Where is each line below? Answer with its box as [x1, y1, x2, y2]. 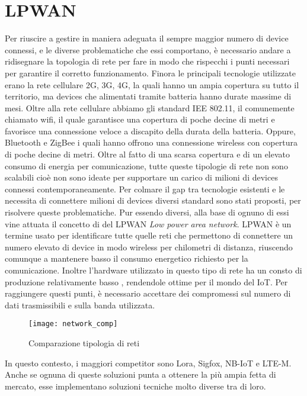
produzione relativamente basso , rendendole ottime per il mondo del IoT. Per [5, 275, 288, 288]
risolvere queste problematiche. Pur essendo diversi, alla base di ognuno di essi [5, 206, 289, 218]
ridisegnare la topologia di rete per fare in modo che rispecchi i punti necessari [5, 55, 290, 67]
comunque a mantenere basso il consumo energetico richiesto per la [5, 252, 248, 265]
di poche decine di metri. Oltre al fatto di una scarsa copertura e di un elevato [5, 148, 290, 160]
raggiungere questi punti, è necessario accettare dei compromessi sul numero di [5, 287, 291, 300]
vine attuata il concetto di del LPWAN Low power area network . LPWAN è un [5, 217, 292, 230]
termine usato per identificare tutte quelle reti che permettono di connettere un [5, 229, 293, 242]
